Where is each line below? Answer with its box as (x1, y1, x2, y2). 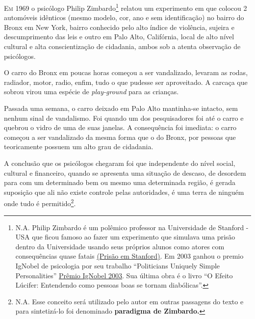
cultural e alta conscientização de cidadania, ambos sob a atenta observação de (4, 41, 241, 52)
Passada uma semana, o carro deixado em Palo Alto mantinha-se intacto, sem (4, 103, 238, 113)
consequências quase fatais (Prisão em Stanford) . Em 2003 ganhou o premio (15, 251, 244, 261)
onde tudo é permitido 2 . (4, 197, 76, 208)
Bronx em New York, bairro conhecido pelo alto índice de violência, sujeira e (4, 22, 234, 32)
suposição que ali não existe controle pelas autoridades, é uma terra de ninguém (4, 186, 244, 197)
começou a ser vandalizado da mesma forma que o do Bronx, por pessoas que (4, 132, 236, 142)
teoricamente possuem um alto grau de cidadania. (4, 141, 153, 152)
